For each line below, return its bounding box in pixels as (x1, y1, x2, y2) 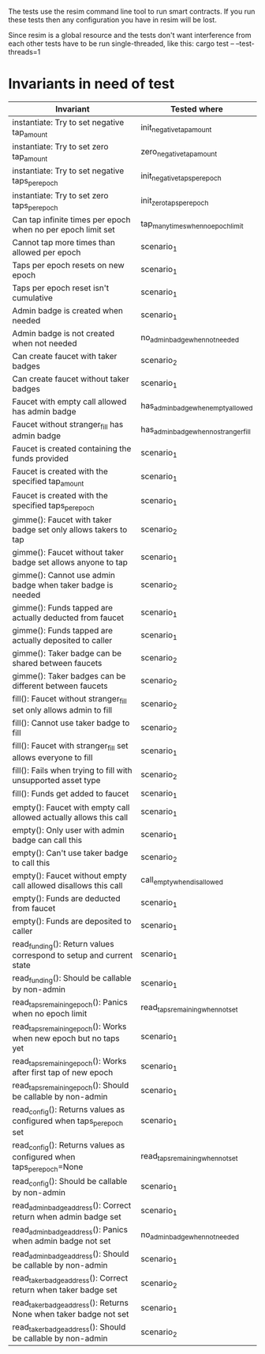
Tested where (170, 103, 223, 114)
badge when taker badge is (12, 580, 114, 591)
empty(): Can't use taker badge (12, 847, 129, 858)
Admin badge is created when (12, 304, 124, 316)
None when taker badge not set (12, 1308, 129, 1319)
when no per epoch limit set (12, 224, 116, 235)
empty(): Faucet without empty (12, 870, 128, 881)
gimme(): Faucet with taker (12, 514, 112, 525)
